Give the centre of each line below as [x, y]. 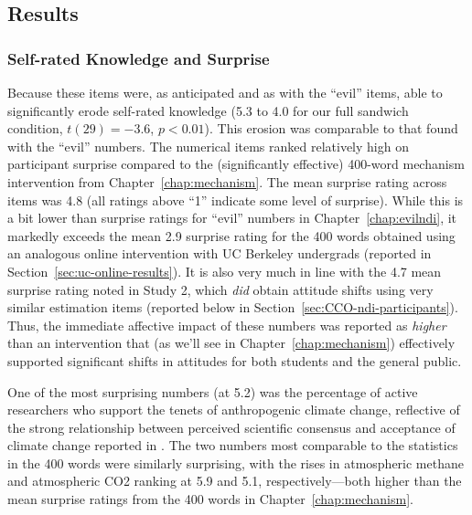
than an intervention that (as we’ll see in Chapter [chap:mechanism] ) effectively [231, 343]
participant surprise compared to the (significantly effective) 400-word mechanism [236, 164]
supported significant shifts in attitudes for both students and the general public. [235, 360]
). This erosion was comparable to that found [331, 128]
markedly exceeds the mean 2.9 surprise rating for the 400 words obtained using [231, 235]
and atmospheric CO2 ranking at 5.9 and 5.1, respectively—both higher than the [235, 481]
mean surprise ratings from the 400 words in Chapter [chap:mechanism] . [210, 499]
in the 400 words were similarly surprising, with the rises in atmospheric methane [236, 462]
